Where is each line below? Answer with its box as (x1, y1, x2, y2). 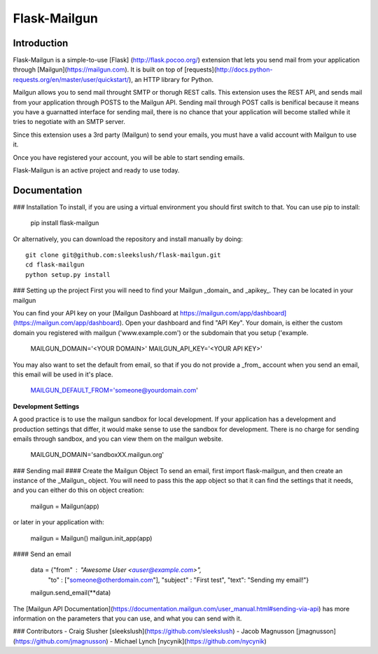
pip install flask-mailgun (30, 219, 99, 227)
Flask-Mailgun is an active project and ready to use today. (13, 165, 180, 175)
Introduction (13, 37, 69, 49)
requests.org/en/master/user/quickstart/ (13, 75, 129, 83)
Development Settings (13, 402, 80, 410)
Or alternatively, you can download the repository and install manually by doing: (13, 235, 243, 243)
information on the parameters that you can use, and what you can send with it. (13, 614, 242, 622)
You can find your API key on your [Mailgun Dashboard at (13, 309, 178, 317)
